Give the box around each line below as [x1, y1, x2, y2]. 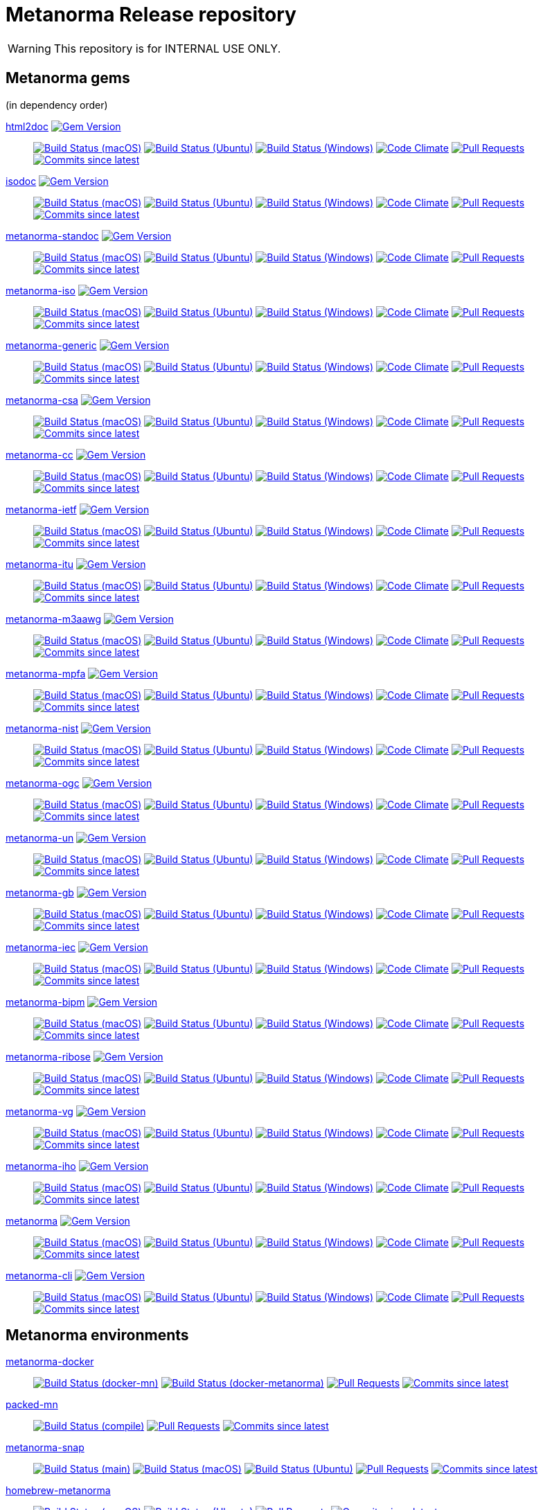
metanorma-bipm [6, 995, 85, 1008]
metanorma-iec [6, 941, 76, 953]
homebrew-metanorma [6, 1484, 111, 1497]
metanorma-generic [6, 339, 97, 351]
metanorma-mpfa [6, 667, 86, 679]
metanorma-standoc [6, 229, 99, 242]
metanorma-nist [6, 722, 79, 734]
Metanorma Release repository [6, 3, 296, 26]
